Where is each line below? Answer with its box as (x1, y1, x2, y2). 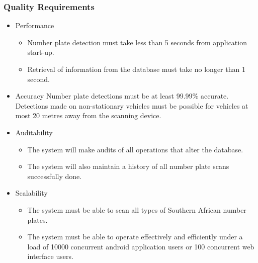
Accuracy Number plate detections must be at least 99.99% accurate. (15, 91, 229, 101)
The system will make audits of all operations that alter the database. (27, 144, 243, 154)
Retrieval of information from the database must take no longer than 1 (27, 64, 245, 74)
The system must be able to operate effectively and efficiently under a (27, 231, 243, 242)
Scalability (15, 188, 48, 198)
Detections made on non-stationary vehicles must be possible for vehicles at (15, 100, 248, 111)
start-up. (27, 47, 54, 57)
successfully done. (27, 170, 82, 181)
